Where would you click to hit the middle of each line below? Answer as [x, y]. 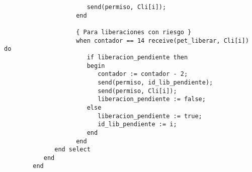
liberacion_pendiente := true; [150, 116]
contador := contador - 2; [143, 74]
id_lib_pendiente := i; [137, 124]
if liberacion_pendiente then [137, 57]
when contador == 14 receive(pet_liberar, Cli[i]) [162, 40]
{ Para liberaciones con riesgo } [134, 32]
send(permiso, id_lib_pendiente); [155, 82]
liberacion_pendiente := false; [152, 99]
